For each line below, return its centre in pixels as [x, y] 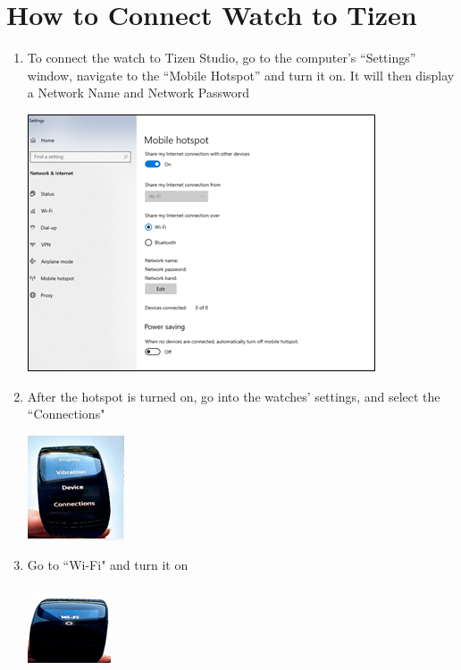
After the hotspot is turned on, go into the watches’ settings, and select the [234, 396]
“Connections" [66, 414]
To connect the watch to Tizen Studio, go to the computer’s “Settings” [222, 58]
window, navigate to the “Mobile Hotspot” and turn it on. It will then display [241, 75]
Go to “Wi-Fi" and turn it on [108, 565]
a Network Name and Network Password [138, 93]
